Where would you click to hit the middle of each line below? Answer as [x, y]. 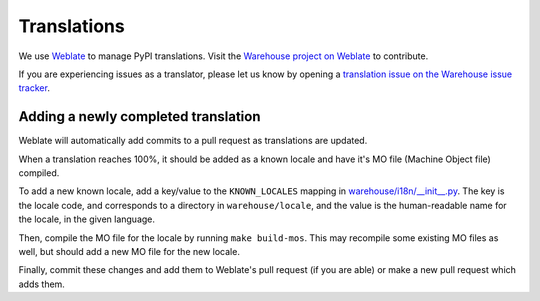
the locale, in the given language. [86, 219]
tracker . [34, 88]
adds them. [41, 284]
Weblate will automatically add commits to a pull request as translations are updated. [193, 141]
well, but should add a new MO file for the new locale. [129, 251]
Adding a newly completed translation [139, 116]
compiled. [39, 173]
